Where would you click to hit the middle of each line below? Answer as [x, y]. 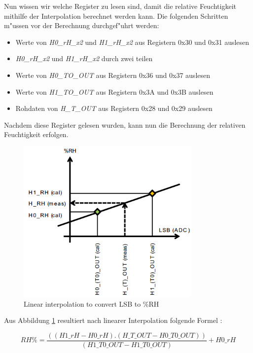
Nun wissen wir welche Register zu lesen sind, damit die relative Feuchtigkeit [120, 6]
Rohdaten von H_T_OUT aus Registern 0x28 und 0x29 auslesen [114, 108]
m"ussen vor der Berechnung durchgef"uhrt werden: [82, 25]
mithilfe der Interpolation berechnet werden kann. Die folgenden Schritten [116, 16]
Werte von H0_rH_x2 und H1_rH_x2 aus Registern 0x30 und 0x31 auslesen [132, 42]
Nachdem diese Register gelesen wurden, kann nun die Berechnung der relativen [125, 124]
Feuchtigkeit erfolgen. [36, 134]
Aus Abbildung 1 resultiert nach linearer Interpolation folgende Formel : [113, 320]
